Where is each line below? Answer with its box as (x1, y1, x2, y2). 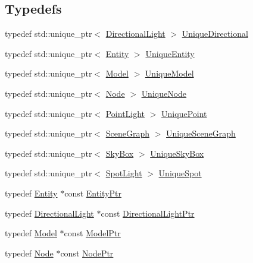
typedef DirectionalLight (5, 207, 94, 219)
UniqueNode (141, 87, 187, 99)
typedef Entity (5, 186, 58, 199)
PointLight (105, 107, 145, 119)
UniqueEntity (145, 47, 195, 59)
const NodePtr (60, 246, 114, 259)
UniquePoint (161, 107, 207, 119)
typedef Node (5, 246, 54, 259)
